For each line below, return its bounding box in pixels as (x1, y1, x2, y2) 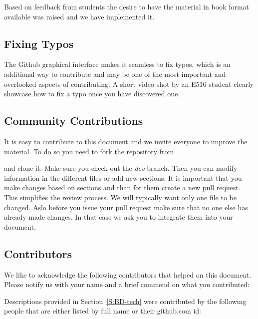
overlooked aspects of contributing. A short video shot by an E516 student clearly (4, 78, 254, 89)
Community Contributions (4, 113, 143, 128)
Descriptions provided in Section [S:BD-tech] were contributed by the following (4, 296, 247, 306)
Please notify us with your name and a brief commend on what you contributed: (4, 279, 250, 290)
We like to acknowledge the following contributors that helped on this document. (4, 269, 252, 280)
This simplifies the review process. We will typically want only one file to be (4, 192, 237, 202)
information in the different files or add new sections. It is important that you (4, 172, 242, 183)
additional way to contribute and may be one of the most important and (4, 68, 226, 79)
